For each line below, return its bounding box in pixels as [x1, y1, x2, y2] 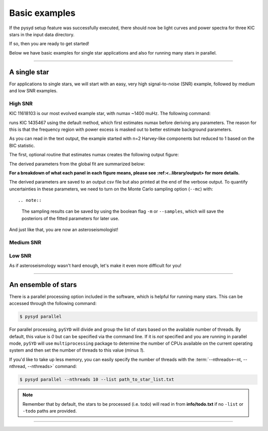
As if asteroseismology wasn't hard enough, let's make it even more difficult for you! [9, 262, 182, 268]
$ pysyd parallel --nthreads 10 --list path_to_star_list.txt [19, 377, 174, 382]
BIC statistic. [9, 142, 35, 148]
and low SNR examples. [9, 88, 58, 94]
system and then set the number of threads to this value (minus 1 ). [9, 347, 145, 353]
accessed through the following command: [9, 301, 97, 307]
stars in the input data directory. [9, 31, 74, 37]
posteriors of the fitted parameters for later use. [21, 215, 120, 221]
